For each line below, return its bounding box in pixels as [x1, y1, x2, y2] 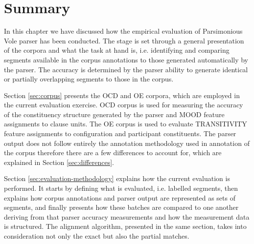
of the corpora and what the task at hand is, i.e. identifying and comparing [4, 45, 230, 55]
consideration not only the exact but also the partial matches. [4, 231, 189, 241]
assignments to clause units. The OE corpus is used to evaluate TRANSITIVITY [4, 119, 247, 129]
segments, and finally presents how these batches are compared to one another [4, 202, 239, 212]
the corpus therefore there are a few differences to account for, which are [4, 147, 222, 158]
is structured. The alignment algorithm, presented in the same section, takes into [4, 221, 247, 231]
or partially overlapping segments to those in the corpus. [4, 74, 174, 84]
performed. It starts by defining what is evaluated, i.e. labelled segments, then [4, 183, 238, 193]
